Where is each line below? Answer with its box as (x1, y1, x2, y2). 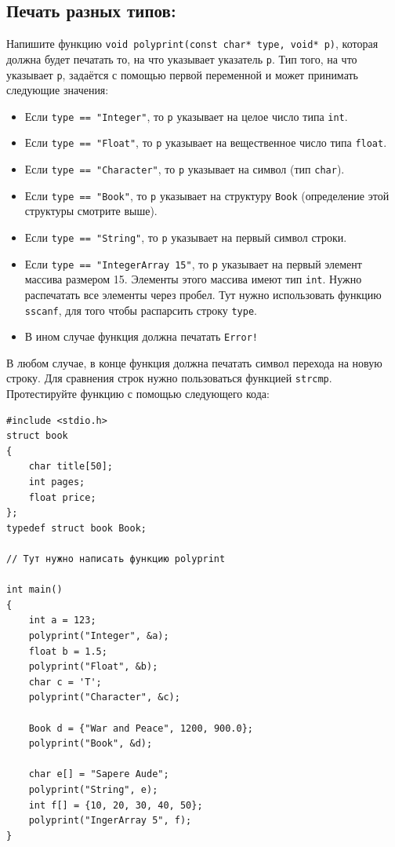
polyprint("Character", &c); (28, 692, 180, 703)
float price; (28, 491, 96, 503)
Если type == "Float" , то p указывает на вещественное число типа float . (24, 134, 387, 151)
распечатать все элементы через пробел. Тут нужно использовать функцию (24, 286, 382, 302)
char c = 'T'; (28, 676, 102, 688)
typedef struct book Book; (6, 522, 147, 534)
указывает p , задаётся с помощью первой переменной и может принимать (6, 66, 358, 82)
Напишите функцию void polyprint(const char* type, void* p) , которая (6, 35, 379, 52)
